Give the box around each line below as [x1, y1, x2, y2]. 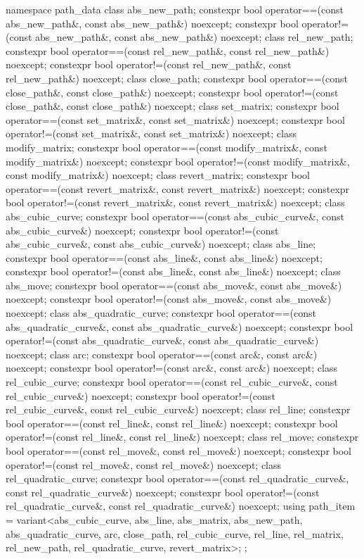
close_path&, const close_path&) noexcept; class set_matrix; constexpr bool [6, 99, 339, 113]
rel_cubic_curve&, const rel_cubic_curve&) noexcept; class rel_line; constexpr [6, 402, 351, 417]
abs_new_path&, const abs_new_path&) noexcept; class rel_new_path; [35, 30, 353, 44]
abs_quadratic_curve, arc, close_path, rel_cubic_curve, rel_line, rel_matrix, [6, 526, 344, 541]
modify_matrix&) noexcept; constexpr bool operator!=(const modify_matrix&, [6, 153, 350, 168]
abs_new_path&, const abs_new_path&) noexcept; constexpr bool [6, 15, 299, 30]
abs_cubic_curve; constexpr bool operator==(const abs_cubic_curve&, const [6, 208, 345, 223]
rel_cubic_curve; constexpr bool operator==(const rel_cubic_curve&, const [6, 375, 338, 389]
